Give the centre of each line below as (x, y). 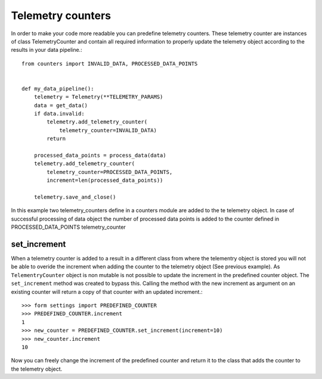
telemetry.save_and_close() (75, 197)
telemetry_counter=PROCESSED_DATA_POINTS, (110, 172)
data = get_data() (61, 105)
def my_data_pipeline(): (58, 88)
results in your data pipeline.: (47, 50)
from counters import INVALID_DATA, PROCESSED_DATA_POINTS (110, 63)
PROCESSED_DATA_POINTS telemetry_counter (69, 227)
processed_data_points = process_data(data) (100, 156)
